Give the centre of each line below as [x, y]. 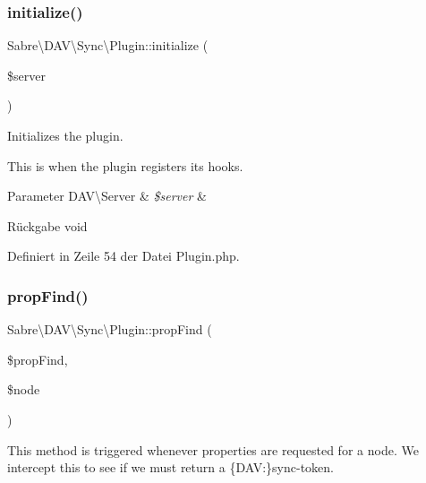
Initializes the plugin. [65, 135]
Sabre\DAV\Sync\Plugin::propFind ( [110, 329]
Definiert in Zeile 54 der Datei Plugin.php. [124, 256]
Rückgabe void [47, 225]
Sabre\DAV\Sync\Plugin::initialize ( [108, 45]
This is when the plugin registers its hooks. [125, 165]
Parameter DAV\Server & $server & [107, 196]
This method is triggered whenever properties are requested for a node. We [213, 449]
